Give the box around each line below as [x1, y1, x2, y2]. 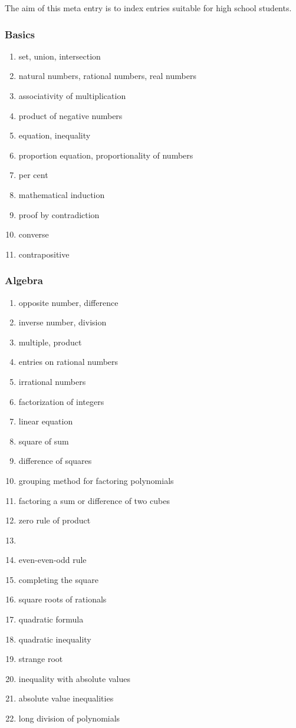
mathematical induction [18, 188, 105, 200]
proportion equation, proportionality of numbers [18, 149, 193, 161]
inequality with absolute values [18, 672, 130, 684]
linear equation [18, 415, 73, 427]
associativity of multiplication [18, 90, 126, 101]
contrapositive [18, 248, 70, 260]
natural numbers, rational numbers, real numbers [18, 70, 196, 82]
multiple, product [18, 335, 82, 348]
